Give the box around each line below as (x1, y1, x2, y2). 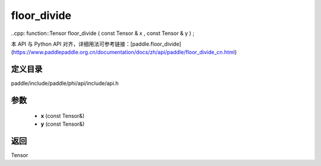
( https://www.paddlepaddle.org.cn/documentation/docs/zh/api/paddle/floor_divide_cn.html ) (11, 49, 237, 56)
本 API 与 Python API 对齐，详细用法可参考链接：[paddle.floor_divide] (11, 40, 181, 47)
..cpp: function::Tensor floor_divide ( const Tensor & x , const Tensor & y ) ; (11, 30, 194, 37)
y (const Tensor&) (40, 120, 85, 127)
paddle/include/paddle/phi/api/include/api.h (11, 80, 119, 87)
